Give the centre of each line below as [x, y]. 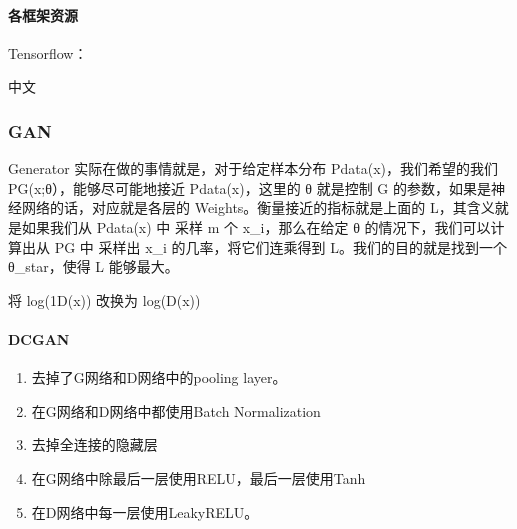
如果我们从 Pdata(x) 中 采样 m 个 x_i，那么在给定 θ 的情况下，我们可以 [256, 226]
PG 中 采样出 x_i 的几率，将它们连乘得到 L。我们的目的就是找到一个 [281, 246]
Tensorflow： [48, 52]
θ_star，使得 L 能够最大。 [93, 266]
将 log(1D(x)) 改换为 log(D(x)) [104, 299]
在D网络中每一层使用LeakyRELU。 [145, 511]
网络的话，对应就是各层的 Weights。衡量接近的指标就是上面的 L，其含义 [258, 207]
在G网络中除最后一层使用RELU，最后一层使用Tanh [198, 477]
